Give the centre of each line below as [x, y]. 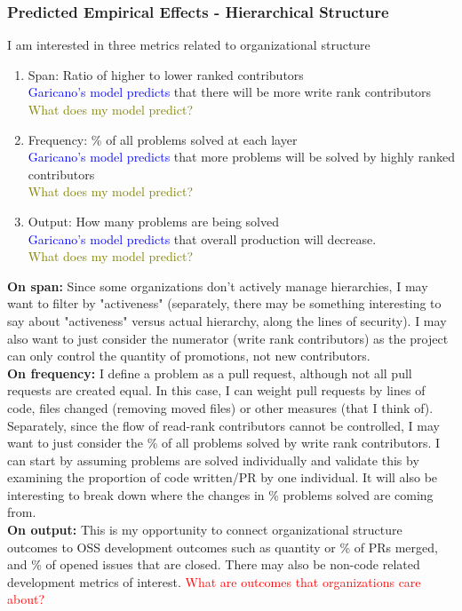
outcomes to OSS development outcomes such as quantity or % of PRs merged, [223, 547]
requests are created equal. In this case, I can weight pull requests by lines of [216, 390]
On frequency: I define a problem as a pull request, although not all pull [210, 373]
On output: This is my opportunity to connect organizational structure [205, 530]
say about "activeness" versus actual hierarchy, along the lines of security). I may [227, 320]
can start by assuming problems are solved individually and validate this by [213, 460]
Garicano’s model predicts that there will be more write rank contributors [230, 92]
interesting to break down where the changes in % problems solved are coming [220, 494]
